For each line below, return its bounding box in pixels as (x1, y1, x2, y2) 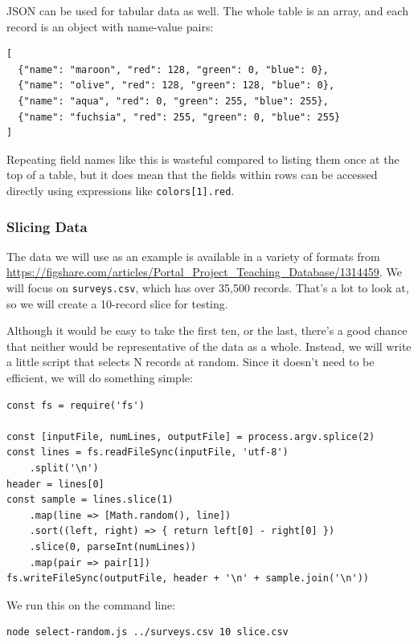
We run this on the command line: (6, 596, 176, 613)
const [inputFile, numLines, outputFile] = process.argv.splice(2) (6, 430, 375, 442)
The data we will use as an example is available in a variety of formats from (6, 247, 380, 264)
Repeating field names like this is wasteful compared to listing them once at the (6, 150, 400, 167)
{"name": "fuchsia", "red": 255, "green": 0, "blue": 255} (18, 111, 341, 123)
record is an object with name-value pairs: (6, 18, 214, 35)
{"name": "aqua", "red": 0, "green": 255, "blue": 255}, (18, 95, 329, 107)
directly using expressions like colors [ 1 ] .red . (6, 181, 235, 198)
